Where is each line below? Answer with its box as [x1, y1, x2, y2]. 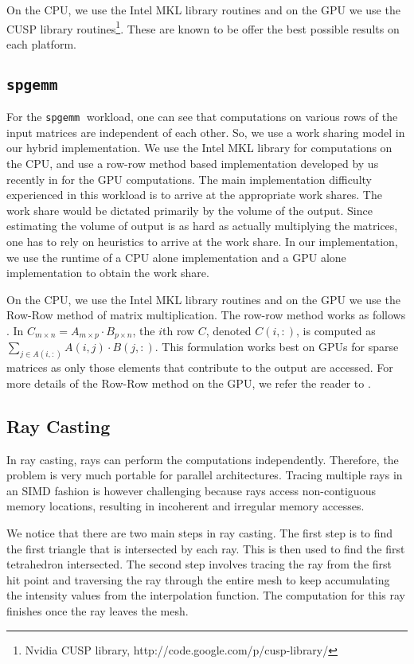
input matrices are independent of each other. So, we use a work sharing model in [6, 123, 405, 140]
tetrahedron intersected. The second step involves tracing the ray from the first [6, 556, 393, 572]
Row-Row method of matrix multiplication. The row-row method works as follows [6, 307, 406, 323]
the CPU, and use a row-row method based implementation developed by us [6, 155, 379, 172]
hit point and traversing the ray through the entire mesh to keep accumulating [6, 571, 390, 588]
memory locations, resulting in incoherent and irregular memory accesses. [6, 498, 365, 514]
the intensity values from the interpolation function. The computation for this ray [6, 587, 405, 603]
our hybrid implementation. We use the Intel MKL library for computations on [6, 139, 393, 156]
